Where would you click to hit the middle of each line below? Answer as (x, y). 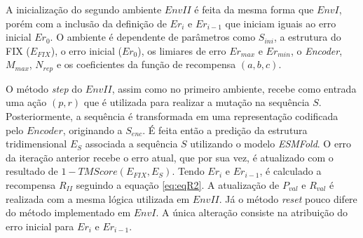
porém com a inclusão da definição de (86, 23)
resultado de (32, 171)
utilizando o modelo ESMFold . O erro (271, 144)
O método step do (44, 88)
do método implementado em (68, 212)
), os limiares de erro (182, 50)
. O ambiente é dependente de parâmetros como (153, 37)
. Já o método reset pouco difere (288, 198)
